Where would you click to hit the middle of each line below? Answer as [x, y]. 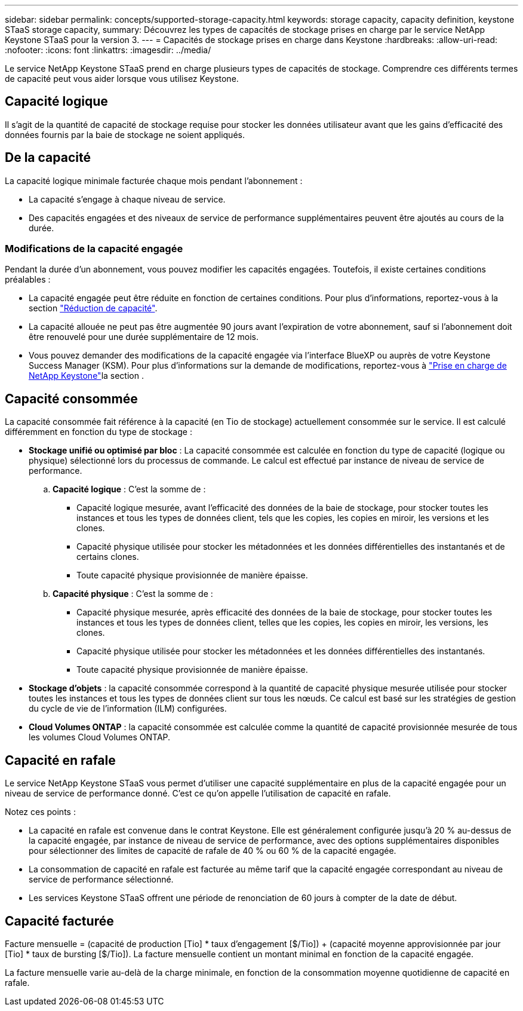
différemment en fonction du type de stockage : [99, 432]
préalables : [28, 280]
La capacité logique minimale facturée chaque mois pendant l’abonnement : [154, 180]
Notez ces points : [40, 812]
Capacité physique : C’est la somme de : [133, 594]
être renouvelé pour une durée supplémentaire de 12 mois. [144, 337]
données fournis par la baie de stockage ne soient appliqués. [125, 134]
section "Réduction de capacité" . [93, 308]
